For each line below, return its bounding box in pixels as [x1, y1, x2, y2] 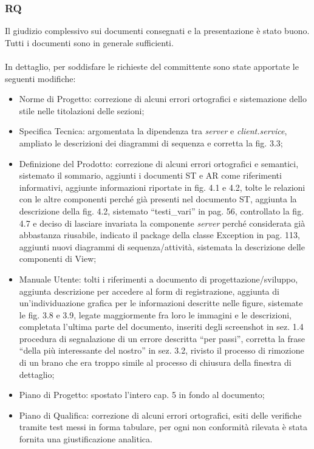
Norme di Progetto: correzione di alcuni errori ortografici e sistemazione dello [19, 92, 307, 105]
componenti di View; [19, 252, 97, 265]
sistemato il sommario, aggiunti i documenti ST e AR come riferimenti [19, 169, 282, 182]
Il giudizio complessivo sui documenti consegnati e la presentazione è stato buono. [5, 24, 310, 37]
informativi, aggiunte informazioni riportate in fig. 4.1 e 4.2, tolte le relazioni [19, 180, 305, 193]
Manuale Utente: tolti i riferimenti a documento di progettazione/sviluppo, [19, 272, 298, 285]
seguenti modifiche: [5, 72, 76, 84]
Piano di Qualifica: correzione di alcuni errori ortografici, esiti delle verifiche [19, 408, 302, 421]
